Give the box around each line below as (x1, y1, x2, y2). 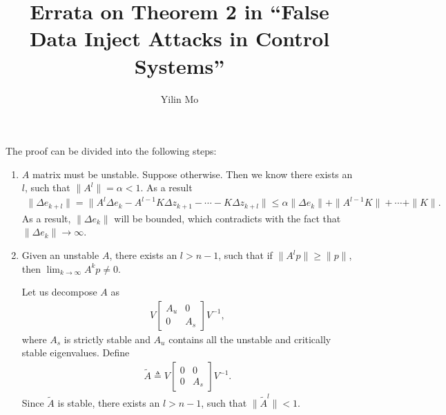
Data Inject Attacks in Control (29, 24, 330, 52)
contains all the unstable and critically (168, 331, 331, 346)
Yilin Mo (160, 91, 199, 106)
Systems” (134, 51, 225, 79)
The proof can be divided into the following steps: (6, 144, 217, 158)
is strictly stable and (64, 331, 151, 346)
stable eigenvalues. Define (21, 345, 130, 360)
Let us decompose (21, 284, 97, 299)
